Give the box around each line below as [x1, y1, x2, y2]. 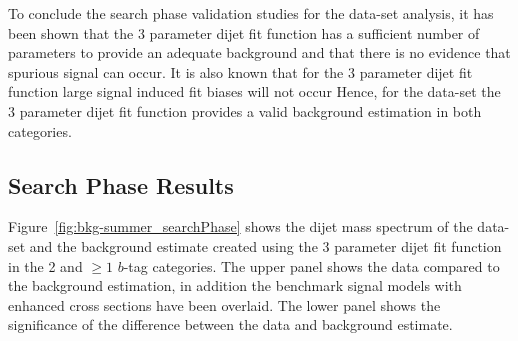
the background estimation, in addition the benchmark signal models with [8, 275, 462, 296]
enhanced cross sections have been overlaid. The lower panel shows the [8, 294, 441, 315]
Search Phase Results [8, 169, 234, 200]
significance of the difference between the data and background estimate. [8, 314, 453, 335]
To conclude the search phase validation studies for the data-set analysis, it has [8, 3, 494, 23]
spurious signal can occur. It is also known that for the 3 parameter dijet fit [8, 61, 473, 82]
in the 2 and [8, 255, 83, 276]
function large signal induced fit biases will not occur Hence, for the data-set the [8, 81, 501, 102]
